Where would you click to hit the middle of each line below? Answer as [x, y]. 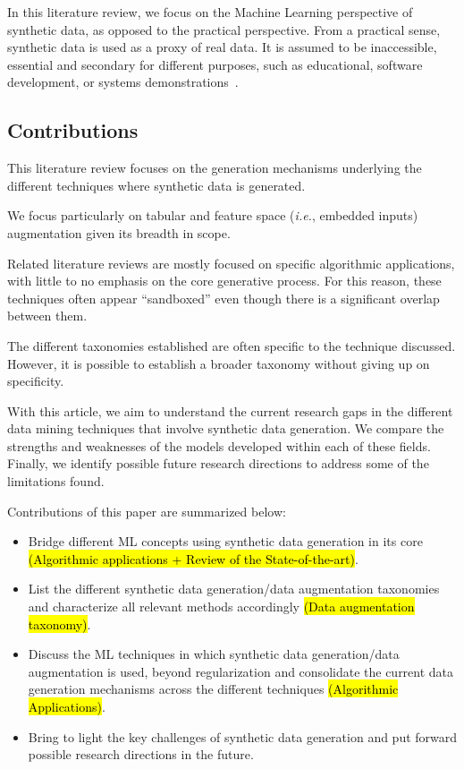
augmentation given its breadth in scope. [119, 232]
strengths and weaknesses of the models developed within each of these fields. [219, 445]
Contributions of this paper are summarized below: [147, 511]
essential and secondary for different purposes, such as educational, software [215, 64]
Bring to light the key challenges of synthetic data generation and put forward [243, 736]
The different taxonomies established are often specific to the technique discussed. [232, 345]
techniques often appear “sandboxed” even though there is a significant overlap [224, 298]
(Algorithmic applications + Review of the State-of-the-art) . [193, 558]
